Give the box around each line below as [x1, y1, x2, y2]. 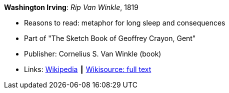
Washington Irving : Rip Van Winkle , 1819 [4, 3, 138, 11]
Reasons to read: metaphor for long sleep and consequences [24, 18, 225, 27]
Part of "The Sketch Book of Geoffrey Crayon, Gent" [24, 34, 196, 42]
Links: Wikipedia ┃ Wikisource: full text [24, 65, 151, 73]
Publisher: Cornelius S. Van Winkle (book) [24, 49, 161, 58]
